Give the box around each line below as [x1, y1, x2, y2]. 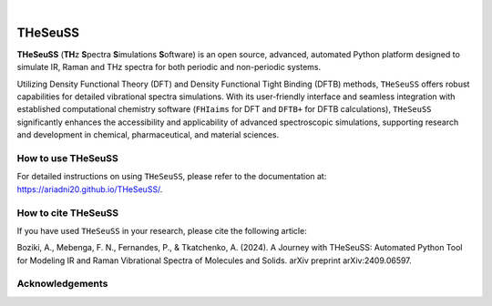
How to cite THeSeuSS [16, 206, 119, 219]
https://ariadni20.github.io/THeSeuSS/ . [16, 183, 163, 195]
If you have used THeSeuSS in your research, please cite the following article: [16, 225, 307, 236]
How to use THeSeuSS [16, 152, 118, 165]
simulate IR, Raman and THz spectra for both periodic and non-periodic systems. [16, 62, 322, 73]
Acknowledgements [16, 278, 108, 291]
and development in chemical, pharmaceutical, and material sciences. [16, 129, 280, 140]
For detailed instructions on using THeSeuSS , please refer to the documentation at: [16, 171, 327, 182]
